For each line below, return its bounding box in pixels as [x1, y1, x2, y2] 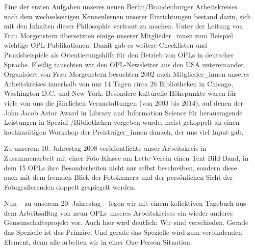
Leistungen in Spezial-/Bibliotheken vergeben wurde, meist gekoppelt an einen [4, 117, 240, 127]
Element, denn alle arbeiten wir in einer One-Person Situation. [4, 236, 192, 247]
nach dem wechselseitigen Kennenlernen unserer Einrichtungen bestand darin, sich [4, 11, 251, 21]
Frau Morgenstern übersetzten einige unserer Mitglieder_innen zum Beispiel [4, 30, 233, 40]
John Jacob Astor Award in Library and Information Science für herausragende [4, 107, 243, 117]
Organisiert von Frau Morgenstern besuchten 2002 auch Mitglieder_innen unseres [4, 69, 250, 79]
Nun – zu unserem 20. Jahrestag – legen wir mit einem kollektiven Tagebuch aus [4, 198, 246, 208]
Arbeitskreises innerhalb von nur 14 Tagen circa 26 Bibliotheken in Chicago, [4, 78, 233, 88]
